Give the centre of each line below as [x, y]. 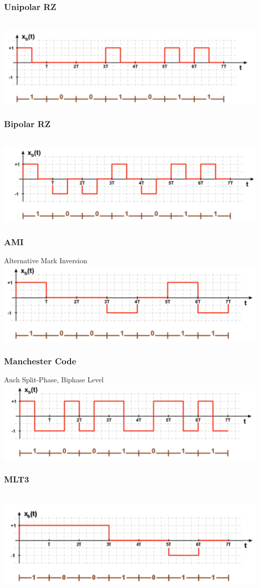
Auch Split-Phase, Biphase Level [54, 380]
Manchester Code [40, 361]
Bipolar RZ [27, 123]
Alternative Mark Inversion [46, 260]
